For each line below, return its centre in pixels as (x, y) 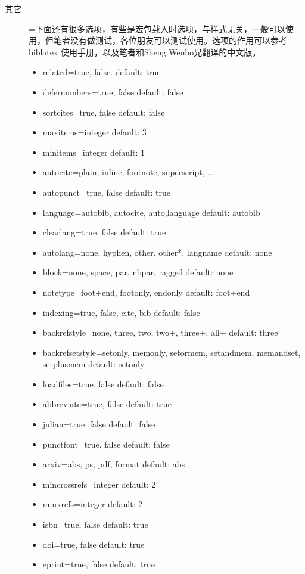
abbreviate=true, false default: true (107, 404)
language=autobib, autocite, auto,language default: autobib (151, 212)
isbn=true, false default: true (95, 524)
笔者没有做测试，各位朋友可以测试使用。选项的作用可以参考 (170, 40)
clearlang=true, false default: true (104, 232)
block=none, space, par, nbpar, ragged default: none (138, 272)
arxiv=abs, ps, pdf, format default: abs (114, 464)
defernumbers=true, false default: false (113, 91)
